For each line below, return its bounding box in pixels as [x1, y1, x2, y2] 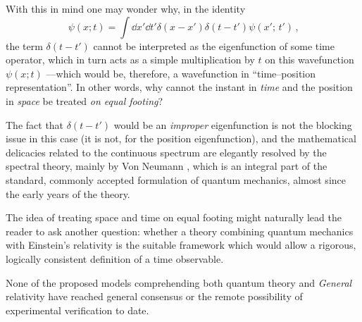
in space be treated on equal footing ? [6, 93, 163, 108]
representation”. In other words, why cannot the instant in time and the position [6, 80, 353, 94]
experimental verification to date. [6, 302, 149, 317]
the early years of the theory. [6, 186, 130, 201]
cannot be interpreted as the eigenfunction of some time [93, 38, 335, 53]
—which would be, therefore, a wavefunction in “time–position [46, 66, 316, 80]
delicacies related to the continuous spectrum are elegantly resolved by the [6, 144, 327, 159]
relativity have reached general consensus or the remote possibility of [6, 289, 303, 304]
